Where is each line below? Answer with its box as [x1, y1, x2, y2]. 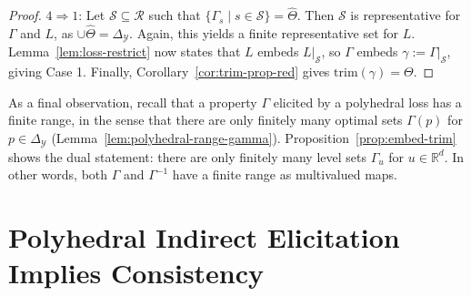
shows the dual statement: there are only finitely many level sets [8, 147, 366, 166]
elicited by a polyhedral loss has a [273, 92, 462, 111]
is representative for [350, 5, 461, 25]
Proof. [8, 5, 42, 25]
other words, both [8, 165, 108, 184]
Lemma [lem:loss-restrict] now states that [8, 42, 241, 61]
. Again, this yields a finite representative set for [129, 24, 399, 43]
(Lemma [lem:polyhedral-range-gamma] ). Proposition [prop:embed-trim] [51, 128, 456, 148]
